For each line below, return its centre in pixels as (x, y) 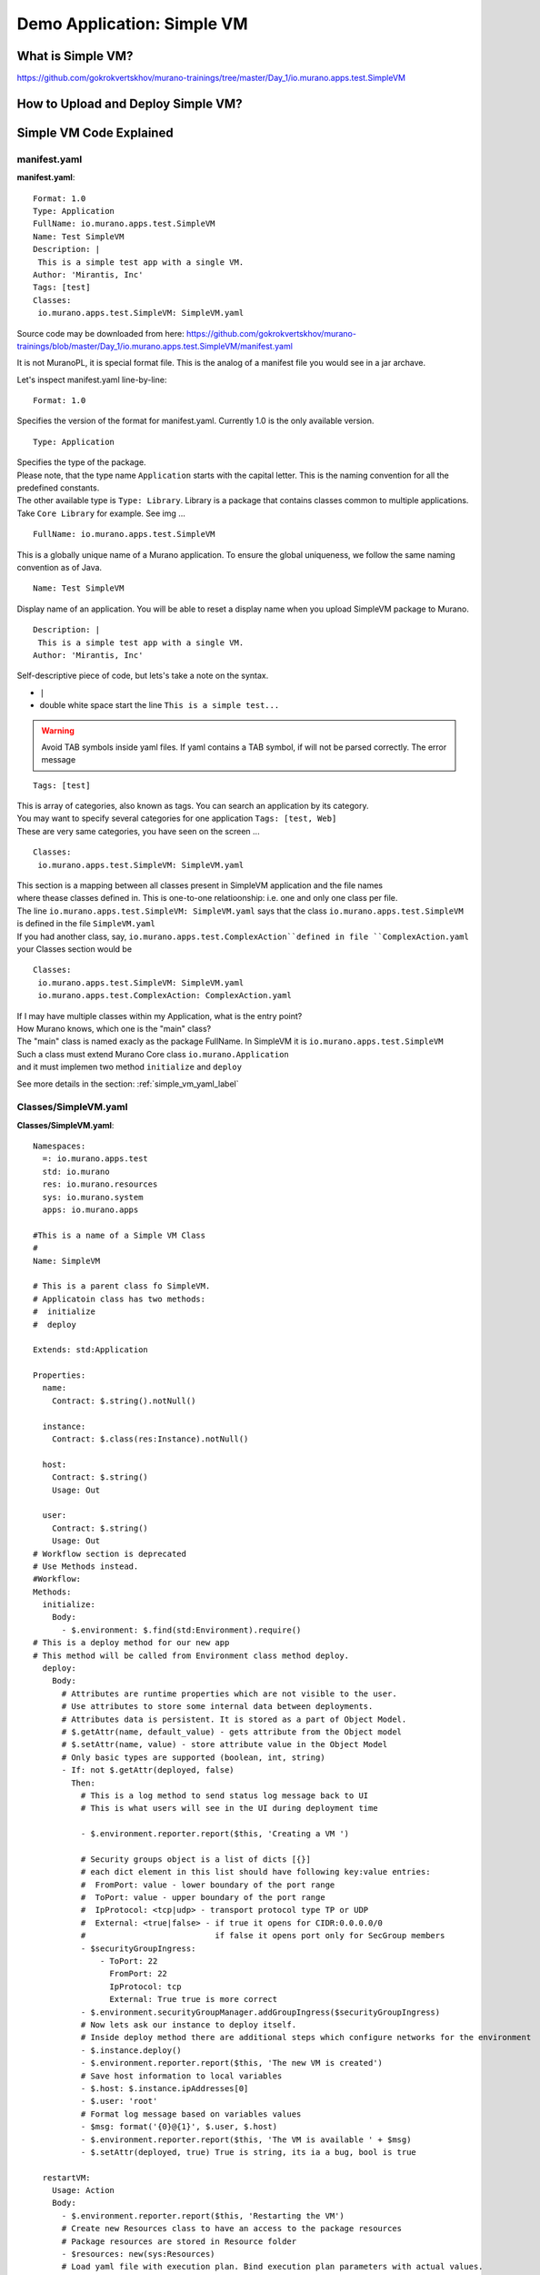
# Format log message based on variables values (191, 2114)
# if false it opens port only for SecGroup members (263, 1936)
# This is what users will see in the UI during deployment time (229, 1808)
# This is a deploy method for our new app (131, 1643)
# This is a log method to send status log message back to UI (225, 1795)
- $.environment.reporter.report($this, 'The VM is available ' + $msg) (246, 2139)
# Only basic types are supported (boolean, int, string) (194, 1757)
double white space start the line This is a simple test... (160, 705)
